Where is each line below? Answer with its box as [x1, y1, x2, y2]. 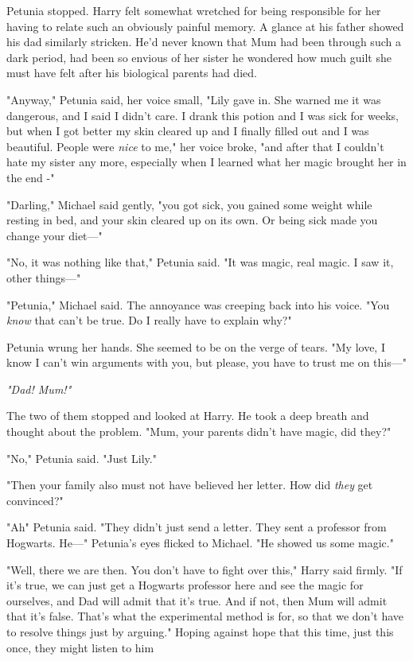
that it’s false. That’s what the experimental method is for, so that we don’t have [6, 608, 404, 624]
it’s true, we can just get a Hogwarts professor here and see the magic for [6, 577, 364, 593]
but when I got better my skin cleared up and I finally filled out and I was [6, 122, 369, 139]
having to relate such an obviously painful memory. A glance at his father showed [6, 17, 404, 34]
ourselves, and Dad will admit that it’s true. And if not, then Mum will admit [6, 592, 388, 609]
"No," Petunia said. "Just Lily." [6, 449, 157, 466]
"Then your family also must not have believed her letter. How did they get [6, 476, 373, 493]
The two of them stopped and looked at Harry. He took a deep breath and [6, 407, 369, 424]
